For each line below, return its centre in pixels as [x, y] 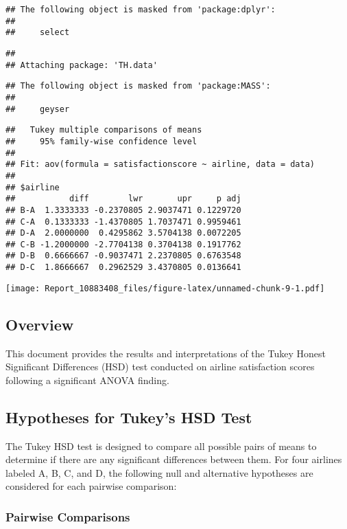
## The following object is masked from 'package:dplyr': [141, 10]
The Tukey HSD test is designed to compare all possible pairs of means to [161, 446]
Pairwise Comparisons [68, 516]
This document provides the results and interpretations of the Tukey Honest [166, 353]
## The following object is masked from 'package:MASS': [138, 86]
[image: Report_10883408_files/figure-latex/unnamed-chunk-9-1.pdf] [165, 288]
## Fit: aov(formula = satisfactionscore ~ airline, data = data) [160, 165]
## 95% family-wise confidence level [101, 141]
